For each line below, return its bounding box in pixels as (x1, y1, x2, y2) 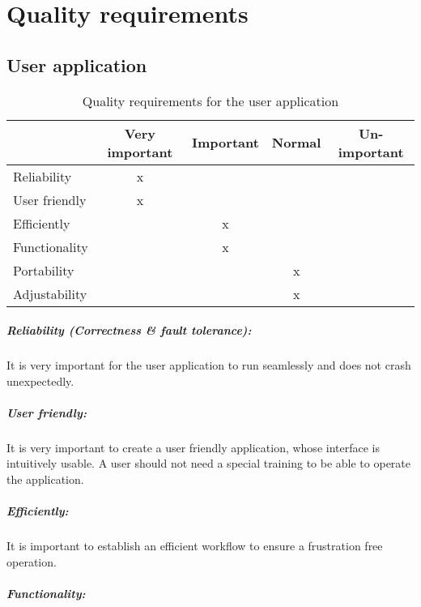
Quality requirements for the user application (82, 91, 339, 110)
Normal (271, 133, 321, 152)
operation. (6, 553, 57, 570)
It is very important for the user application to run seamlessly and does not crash (6, 357, 411, 374)
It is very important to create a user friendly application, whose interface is (6, 438, 380, 455)
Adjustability (13, 284, 87, 303)
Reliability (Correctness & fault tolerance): (6, 322, 252, 339)
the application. (6, 471, 84, 488)
